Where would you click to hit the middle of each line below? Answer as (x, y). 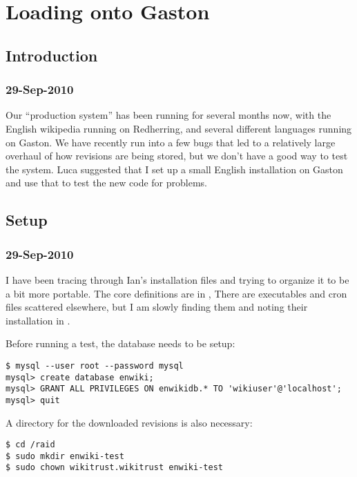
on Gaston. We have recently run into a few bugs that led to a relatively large (171, 142)
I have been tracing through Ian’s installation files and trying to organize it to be (177, 279)
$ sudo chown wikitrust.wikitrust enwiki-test (114, 468)
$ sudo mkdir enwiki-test (65, 456)
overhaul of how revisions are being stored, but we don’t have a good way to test (177, 156)
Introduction (52, 55)
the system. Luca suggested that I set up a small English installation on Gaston (174, 169)
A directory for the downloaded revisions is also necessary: (129, 422)
